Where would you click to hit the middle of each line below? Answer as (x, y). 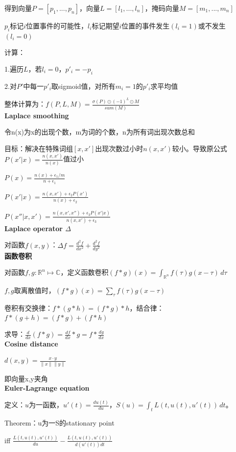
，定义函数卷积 (84, 272)
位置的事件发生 (146, 26)
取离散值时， (35, 290)
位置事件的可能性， (57, 26)
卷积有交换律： (28, 307)
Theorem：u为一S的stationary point (59, 423)
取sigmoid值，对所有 (83, 86)
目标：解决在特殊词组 (39, 148)
